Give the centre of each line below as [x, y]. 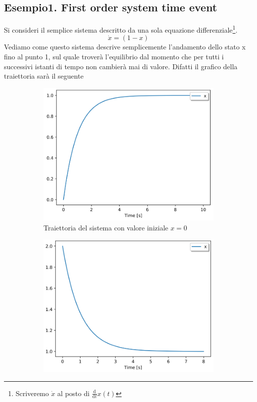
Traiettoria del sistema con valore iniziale [106, 227]
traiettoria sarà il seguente [44, 76]
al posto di [74, 393]
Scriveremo [32, 393]
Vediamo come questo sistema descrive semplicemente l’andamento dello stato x [125, 47]
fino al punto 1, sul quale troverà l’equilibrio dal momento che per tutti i [114, 57]
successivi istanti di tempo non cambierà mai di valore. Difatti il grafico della [121, 66]
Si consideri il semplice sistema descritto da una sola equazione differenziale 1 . [121, 29]
